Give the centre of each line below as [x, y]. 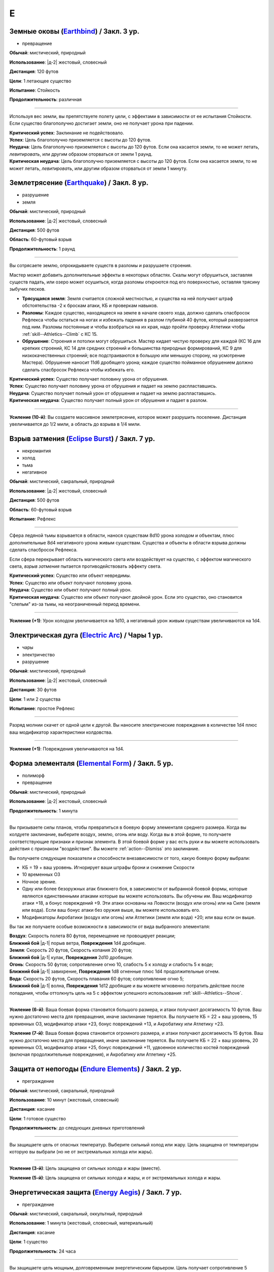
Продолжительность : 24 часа [43, 1251]
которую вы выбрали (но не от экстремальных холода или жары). [81, 1151]
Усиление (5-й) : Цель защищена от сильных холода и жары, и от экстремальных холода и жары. [115, 1177]
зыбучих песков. [27, 289]
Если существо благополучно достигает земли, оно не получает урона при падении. [101, 123]
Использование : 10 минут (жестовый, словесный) [64, 1100]
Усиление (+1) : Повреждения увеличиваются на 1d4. [67, 749]
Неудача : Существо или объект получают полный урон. [71, 590]
